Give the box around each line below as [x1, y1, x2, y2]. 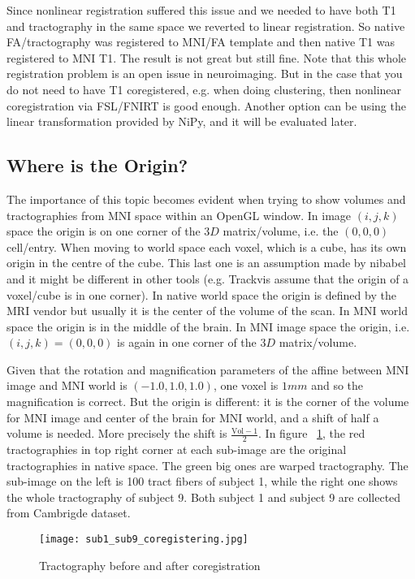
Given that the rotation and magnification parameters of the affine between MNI [6, 361, 409, 378]
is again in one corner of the [117, 334, 257, 351]
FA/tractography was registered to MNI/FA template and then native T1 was [6, 33, 395, 50]
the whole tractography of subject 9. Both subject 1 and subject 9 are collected [6, 488, 401, 505]
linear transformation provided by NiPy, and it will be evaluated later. [6, 113, 357, 130]
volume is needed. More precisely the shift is [6, 425, 227, 442]
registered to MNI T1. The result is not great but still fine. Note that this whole [6, 49, 407, 66]
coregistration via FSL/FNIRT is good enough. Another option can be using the [6, 97, 406, 114]
